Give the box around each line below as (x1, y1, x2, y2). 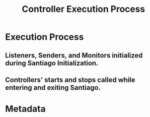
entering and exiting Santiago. (5, 83, 101, 92)
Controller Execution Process (21, 3, 146, 15)
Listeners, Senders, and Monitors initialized (5, 51, 143, 59)
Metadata (5, 103, 46, 115)
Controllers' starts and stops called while (5, 75, 136, 84)
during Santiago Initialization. (5, 58, 98, 67)
